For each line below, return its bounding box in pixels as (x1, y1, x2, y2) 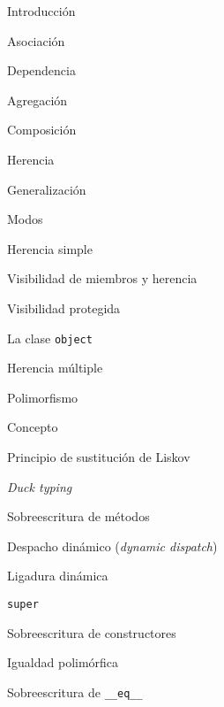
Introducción (7, 2, 76, 19)
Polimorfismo (7, 388, 78, 406)
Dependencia (7, 61, 76, 80)
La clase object (7, 328, 93, 347)
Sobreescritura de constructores (7, 623, 176, 642)
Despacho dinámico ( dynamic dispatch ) (7, 536, 218, 555)
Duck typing (7, 477, 72, 496)
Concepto (7, 418, 58, 436)
